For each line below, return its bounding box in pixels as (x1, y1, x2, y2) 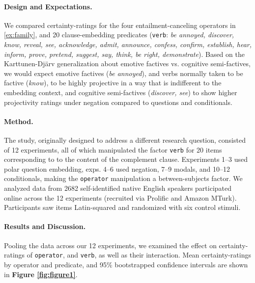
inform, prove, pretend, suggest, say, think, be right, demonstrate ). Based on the (4, 49, 245, 59)
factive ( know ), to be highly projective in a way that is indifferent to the (4, 77, 222, 88)
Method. (4, 116, 33, 126)
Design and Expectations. (4, 1, 92, 11)
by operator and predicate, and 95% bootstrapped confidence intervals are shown (4, 259, 248, 269)
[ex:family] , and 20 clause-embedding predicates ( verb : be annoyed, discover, (4, 29, 234, 40)
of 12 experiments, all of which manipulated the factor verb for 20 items (4, 144, 222, 154)
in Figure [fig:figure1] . (4, 269, 78, 279)
